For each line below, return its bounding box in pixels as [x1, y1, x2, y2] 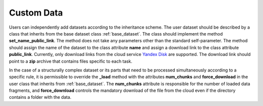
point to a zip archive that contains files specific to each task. [9, 58, 132, 64]
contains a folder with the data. [9, 94, 72, 100]
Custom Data [9, 7, 63, 18]
